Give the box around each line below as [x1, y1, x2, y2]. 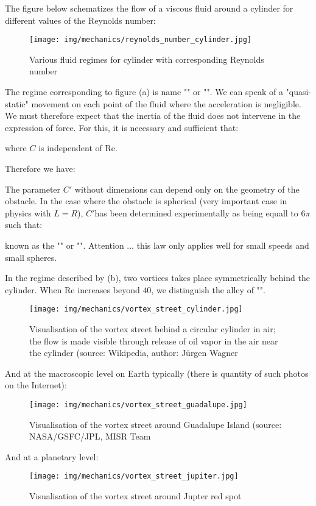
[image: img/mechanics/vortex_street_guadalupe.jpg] [29, 400, 247, 409]
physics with [5, 206, 51, 219]
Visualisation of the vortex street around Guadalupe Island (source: [29, 418, 282, 430]
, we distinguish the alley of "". [151, 283, 265, 296]
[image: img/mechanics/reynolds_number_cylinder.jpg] [29, 35, 252, 45]
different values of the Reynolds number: [5, 13, 156, 26]
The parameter [5, 182, 61, 195]
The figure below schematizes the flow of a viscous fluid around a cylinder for [5, 2, 293, 14]
